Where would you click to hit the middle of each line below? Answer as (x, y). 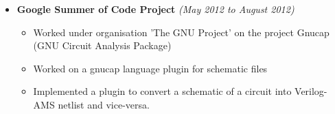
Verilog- (311, 91)
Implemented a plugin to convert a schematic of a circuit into (162, 91)
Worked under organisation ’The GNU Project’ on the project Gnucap (181, 32)
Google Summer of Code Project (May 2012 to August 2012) (155, 9)
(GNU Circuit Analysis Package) (102, 45)
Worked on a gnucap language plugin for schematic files (150, 68)
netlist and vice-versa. (104, 104)
